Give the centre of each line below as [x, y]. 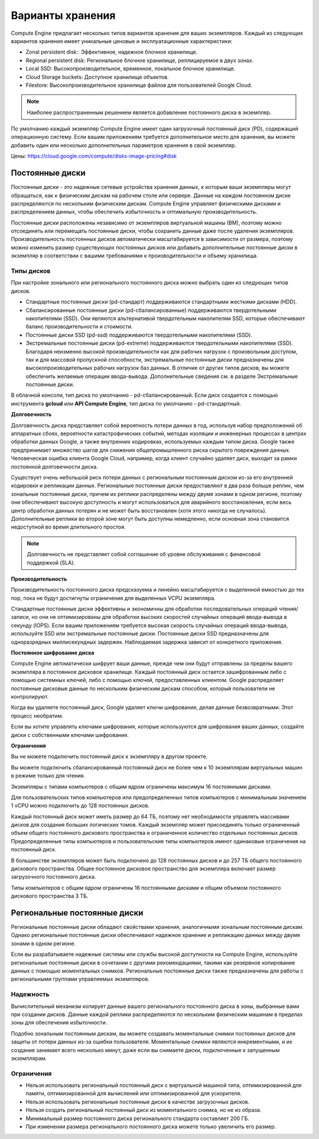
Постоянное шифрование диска [53, 653]
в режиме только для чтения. [48, 776]
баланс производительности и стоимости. [79, 327]
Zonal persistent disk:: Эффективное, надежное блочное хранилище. [112, 52]
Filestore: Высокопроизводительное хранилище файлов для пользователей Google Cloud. [139, 85]
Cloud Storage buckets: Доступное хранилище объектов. [97, 77]
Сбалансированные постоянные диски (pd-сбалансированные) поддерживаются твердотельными [151, 310]
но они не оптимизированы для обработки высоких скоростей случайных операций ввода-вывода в [159, 617]
